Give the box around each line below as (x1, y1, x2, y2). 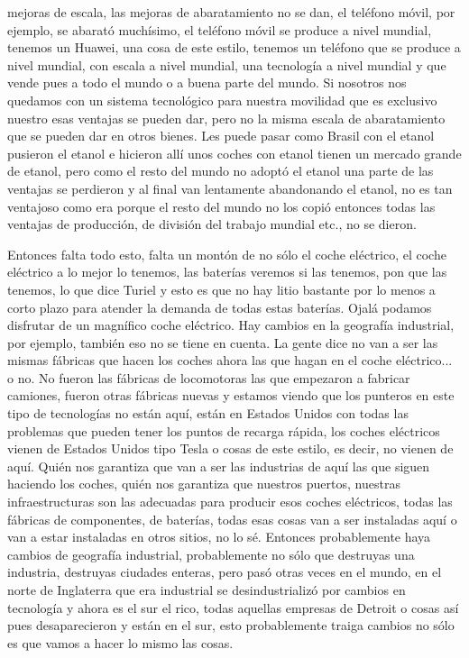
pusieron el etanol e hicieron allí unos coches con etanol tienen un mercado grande (7, 143, 462, 162)
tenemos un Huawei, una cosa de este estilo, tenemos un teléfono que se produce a (7, 38, 461, 57)
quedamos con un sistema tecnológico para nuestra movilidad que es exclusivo (7, 90, 437, 109)
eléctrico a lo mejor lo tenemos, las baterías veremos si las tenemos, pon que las (7, 262, 447, 281)
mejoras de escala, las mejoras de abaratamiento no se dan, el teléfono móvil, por (7, 3, 455, 21)
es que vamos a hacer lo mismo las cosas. (7, 633, 234, 652)
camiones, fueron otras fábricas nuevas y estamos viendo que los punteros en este (7, 386, 455, 405)
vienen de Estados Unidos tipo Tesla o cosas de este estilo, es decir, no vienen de (7, 439, 454, 458)
